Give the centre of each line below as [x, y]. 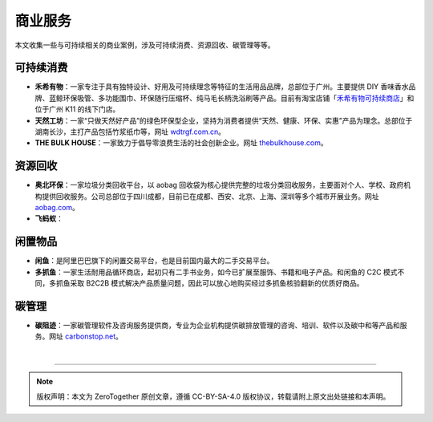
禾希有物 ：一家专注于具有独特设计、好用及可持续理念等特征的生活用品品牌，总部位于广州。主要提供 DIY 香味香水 [222, 87]
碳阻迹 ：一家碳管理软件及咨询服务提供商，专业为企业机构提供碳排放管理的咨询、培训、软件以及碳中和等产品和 [217, 326]
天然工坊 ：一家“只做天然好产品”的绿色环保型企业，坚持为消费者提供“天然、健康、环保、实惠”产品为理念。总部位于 [224, 120]
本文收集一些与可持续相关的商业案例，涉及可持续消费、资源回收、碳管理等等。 [145, 45]
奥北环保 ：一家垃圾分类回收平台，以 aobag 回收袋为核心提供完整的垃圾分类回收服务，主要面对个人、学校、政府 [219, 185]
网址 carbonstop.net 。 [86, 336]
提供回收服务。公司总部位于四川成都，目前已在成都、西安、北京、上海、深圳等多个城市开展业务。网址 [210, 196]
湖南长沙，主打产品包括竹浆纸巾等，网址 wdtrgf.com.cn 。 [130, 132]
